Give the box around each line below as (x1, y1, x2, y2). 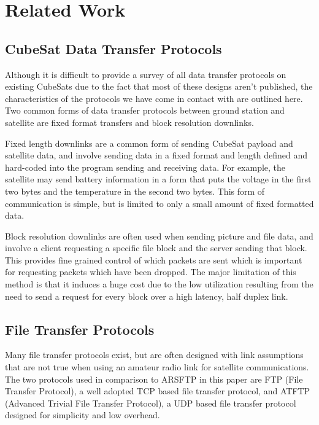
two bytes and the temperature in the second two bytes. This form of (5, 184, 265, 197)
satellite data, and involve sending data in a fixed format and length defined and (5, 149, 307, 162)
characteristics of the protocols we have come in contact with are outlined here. (5, 92, 303, 104)
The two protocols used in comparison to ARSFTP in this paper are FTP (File (5, 372, 303, 385)
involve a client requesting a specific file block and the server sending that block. (5, 241, 307, 254)
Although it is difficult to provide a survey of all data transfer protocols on (5, 68, 286, 80)
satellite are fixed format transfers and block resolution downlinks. (5, 115, 254, 128)
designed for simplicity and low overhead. (5, 408, 160, 421)
